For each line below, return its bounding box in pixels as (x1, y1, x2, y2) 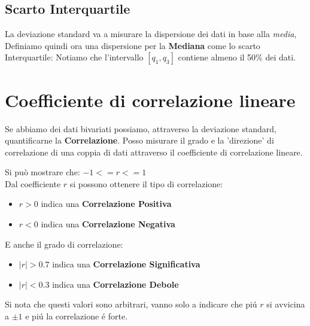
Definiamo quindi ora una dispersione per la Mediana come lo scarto (5, 39, 260, 51)
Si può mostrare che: (5, 166, 80, 178)
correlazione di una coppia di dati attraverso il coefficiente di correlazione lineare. (5, 145, 303, 158)
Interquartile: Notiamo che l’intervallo (5, 51, 144, 63)
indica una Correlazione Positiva (41, 197, 172, 210)
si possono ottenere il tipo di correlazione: (69, 177, 223, 190)
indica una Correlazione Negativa (41, 218, 175, 230)
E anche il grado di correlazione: (5, 237, 123, 250)
